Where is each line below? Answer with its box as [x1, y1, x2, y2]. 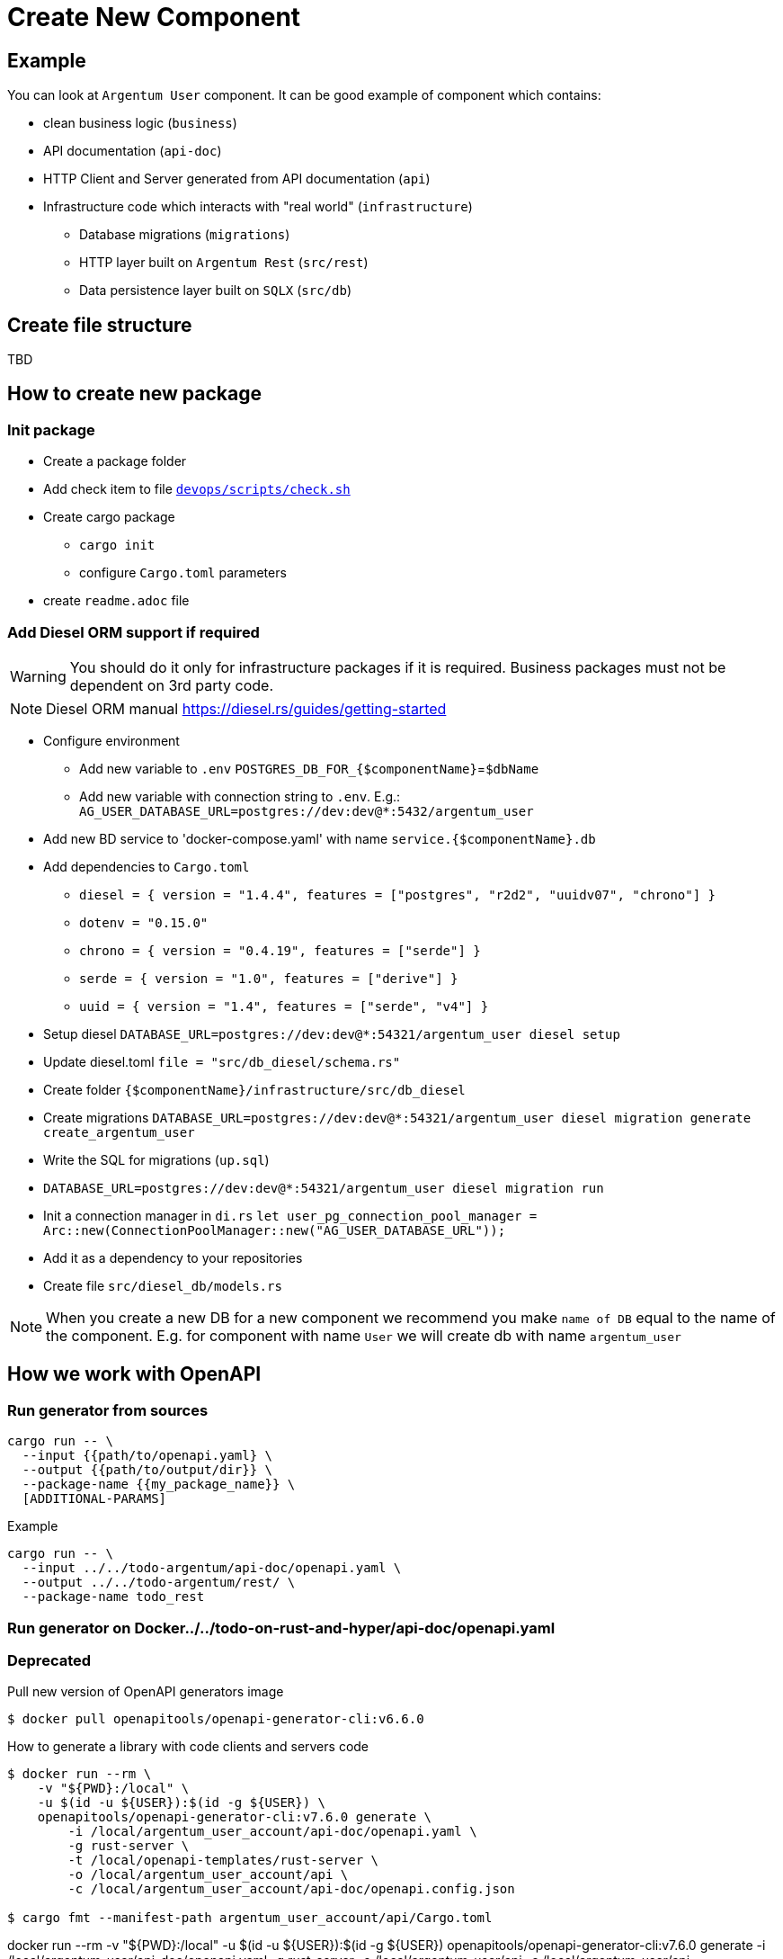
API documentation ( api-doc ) [43, 143, 222, 159]
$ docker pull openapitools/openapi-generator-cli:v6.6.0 [7, 1712, 424, 1727]
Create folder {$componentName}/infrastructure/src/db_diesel [43, 1081, 466, 1097]
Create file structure [7, 313, 192, 336]
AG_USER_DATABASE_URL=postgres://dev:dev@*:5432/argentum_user [79, 803, 534, 818]
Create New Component [7, 2, 301, 32]
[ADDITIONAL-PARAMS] [22, 1491, 167, 1507]
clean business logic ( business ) [43, 115, 237, 131]
